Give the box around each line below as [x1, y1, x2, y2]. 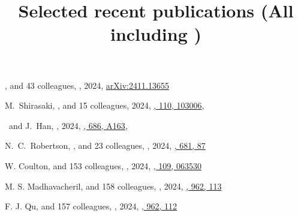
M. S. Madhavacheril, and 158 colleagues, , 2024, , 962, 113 [5, 179, 222, 192]
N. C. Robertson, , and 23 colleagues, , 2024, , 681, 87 [5, 139, 206, 152]
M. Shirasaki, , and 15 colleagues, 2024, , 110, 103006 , [5, 99, 204, 112]
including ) [110, 22, 201, 46]
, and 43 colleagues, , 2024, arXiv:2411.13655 [5, 79, 169, 91]
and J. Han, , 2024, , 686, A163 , [8, 119, 128, 131]
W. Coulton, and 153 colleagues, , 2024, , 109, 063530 [5, 159, 201, 172]
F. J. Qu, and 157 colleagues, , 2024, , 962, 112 [5, 200, 177, 212]
